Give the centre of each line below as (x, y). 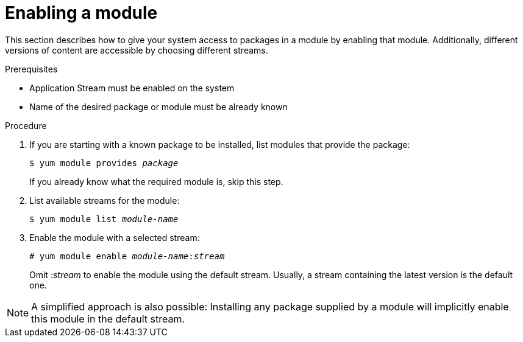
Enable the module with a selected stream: (115, 237)
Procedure (26, 125)
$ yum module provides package (104, 163)
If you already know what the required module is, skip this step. (156, 181)
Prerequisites (31, 69)
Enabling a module (81, 13)
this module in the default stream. (108, 319)
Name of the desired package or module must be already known (158, 106)
